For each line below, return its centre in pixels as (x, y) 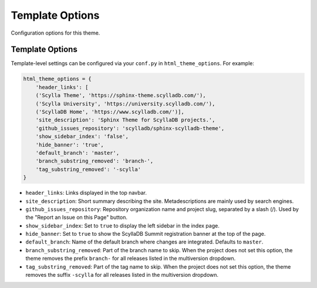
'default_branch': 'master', (77, 153)
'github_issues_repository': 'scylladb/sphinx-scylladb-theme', (130, 128)
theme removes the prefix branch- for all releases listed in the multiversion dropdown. (131, 259)
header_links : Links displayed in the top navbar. (86, 193)
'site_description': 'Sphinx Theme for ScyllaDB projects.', (125, 120)
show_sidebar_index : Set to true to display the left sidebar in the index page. (122, 225)
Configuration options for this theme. (55, 33)
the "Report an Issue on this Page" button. (76, 218)
